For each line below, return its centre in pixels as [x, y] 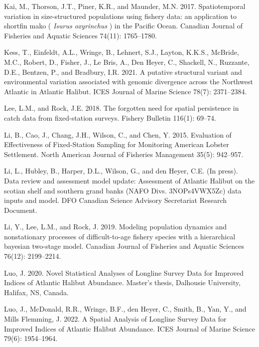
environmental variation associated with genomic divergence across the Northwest [129, 82]
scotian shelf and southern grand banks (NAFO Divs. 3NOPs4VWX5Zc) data [123, 190]
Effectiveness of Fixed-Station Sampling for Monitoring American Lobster [117, 144]
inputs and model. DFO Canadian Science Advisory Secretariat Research [116, 200]
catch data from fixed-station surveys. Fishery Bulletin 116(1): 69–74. [110, 117]
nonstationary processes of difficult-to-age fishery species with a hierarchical [120, 236]
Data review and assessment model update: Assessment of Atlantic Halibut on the [129, 180]
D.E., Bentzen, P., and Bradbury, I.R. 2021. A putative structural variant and [123, 72]
